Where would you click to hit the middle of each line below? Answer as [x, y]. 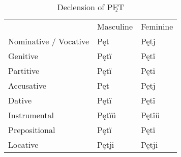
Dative [20, 100]
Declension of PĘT [90, 7]
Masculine [115, 26]
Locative [23, 145]
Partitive [24, 71]
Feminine [157, 26]
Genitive [23, 56]
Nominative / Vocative [49, 41]
